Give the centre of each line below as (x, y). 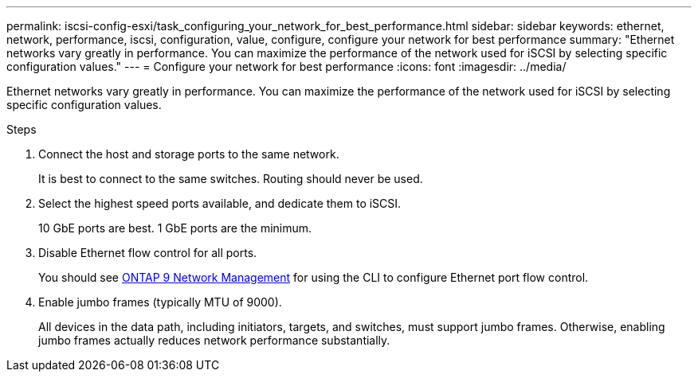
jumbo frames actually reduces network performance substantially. (214, 340)
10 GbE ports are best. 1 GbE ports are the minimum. (175, 228)
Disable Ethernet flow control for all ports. (148, 253)
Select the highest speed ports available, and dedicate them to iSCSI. (220, 203)
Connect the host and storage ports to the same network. (189, 154)
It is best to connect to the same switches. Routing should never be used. (231, 179)
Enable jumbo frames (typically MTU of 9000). (160, 302)
